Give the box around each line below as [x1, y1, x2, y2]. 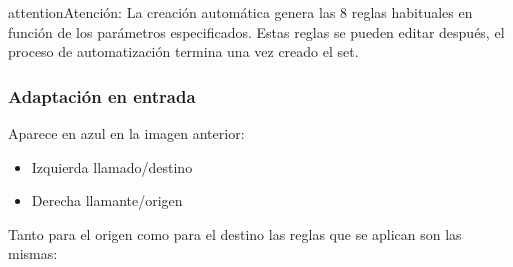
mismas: [8, 243, 58, 264]
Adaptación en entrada [8, 83, 196, 108]
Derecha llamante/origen [31, 190, 183, 211]
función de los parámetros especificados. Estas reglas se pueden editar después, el [8, 21, 505, 42]
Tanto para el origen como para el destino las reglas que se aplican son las [8, 223, 462, 244]
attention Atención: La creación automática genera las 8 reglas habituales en [8, 2, 473, 22]
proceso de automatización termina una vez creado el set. [8, 41, 359, 62]
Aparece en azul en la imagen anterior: [8, 123, 245, 143]
